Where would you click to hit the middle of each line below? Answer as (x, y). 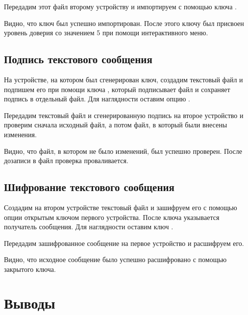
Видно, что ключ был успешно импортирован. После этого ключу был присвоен (124, 23)
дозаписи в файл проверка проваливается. (66, 160)
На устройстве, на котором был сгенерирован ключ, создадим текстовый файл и (124, 79)
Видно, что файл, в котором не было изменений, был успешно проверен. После (123, 151)
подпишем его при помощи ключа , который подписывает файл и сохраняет (117, 89)
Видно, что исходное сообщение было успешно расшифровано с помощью (115, 259)
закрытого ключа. (30, 269)
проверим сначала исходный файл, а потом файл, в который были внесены (116, 125)
